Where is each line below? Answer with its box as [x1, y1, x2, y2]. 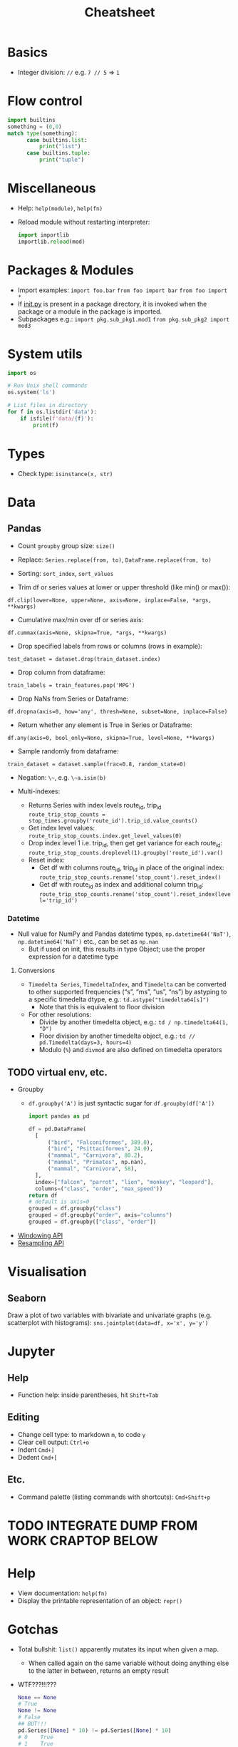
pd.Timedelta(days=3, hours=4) [38, 1039, 132, 1046]
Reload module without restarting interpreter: [17, 217, 150, 226]
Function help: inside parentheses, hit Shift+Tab [17, 1391, 159, 1399]
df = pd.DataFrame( [28, 1125, 87, 1133]
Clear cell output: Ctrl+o [17, 1438, 90, 1446]
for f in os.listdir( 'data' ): [7, 408, 98, 416]
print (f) [33, 421, 59, 428]
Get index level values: [28, 824, 95, 833]
